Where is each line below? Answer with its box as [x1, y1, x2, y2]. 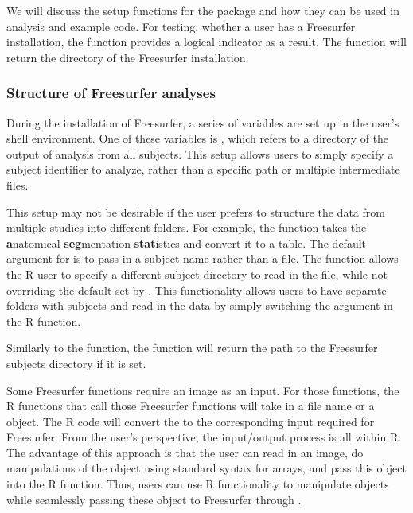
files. [6, 176, 29, 193]
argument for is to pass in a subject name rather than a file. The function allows [6, 250, 399, 267]
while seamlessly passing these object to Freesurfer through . [6, 491, 302, 507]
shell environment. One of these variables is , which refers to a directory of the [6, 130, 389, 147]
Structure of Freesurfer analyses [6, 83, 216, 103]
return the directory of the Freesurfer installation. [6, 49, 249, 65]
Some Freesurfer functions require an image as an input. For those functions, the [6, 382, 399, 398]
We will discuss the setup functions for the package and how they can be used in [6, 2, 399, 18]
